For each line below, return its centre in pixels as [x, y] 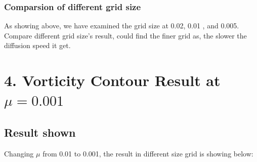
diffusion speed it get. [37, 45]
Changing [19, 153]
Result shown [40, 132]
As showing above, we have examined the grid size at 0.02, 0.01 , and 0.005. [122, 26]
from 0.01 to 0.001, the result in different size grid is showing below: [148, 153]
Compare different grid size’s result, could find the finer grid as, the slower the [125, 35]
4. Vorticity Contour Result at [112, 80]
